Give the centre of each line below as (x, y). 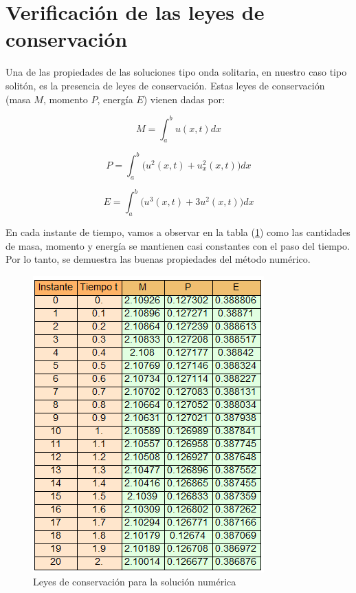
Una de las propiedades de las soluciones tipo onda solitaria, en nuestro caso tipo (176, 72)
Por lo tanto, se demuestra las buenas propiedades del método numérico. (158, 259)
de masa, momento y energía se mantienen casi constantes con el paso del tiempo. (178, 245)
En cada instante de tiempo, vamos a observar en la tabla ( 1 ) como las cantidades (178, 231)
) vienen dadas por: (184, 99)
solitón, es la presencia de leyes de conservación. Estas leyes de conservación (165, 85)
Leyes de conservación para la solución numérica (135, 582)
